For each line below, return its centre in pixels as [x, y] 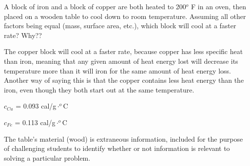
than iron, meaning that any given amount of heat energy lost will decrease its [121, 61]
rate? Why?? [23, 35]
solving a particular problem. [47, 157]
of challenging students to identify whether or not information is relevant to [117, 148]
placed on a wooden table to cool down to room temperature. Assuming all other [125, 16]
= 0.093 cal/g [36, 106]
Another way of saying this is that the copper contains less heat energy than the [124, 80]
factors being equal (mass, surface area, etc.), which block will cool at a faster [120, 26]
